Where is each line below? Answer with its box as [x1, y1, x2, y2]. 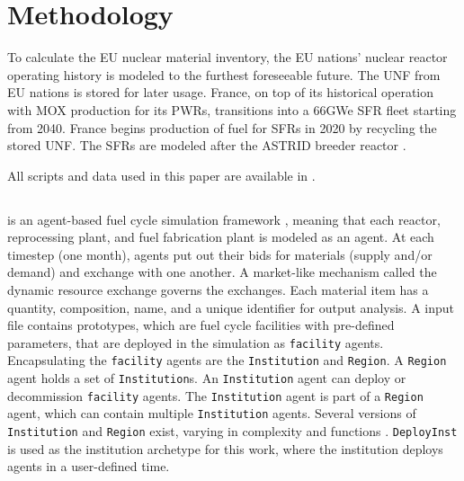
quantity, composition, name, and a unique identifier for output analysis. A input [7, 298, 455, 316]
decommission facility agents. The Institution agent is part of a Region [7, 386, 424, 405]
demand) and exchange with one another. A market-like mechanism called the [7, 263, 437, 281]
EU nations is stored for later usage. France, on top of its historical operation [7, 83, 434, 102]
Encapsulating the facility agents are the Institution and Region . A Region [7, 351, 447, 370]
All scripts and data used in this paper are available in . [7, 165, 316, 184]
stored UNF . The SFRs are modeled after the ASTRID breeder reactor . [7, 136, 406, 155]
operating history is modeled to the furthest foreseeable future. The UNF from [7, 65, 441, 84]
